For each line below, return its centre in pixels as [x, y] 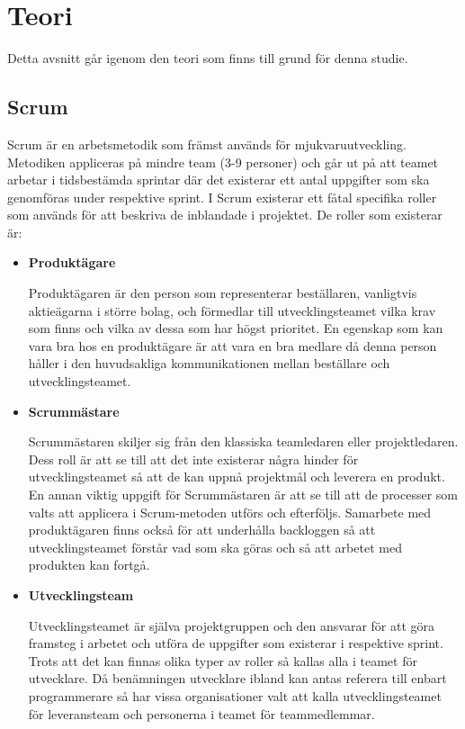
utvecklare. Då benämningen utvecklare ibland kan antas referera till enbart [237, 678]
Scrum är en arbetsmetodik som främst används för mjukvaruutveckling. [207, 144]
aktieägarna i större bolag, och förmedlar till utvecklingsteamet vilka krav [232, 310]
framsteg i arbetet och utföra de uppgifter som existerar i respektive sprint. [236, 643]
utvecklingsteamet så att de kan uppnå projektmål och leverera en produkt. [237, 477]
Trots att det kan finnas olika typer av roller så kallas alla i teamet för [223, 660]
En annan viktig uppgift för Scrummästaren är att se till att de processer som [243, 495]
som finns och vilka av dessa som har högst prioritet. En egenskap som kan [236, 328]
